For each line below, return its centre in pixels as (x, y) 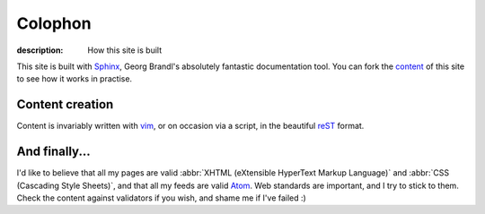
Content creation (65, 104)
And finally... (53, 152)
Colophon (54, 23)
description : (40, 50)
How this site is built (124, 50)
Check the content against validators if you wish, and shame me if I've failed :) (162, 198)
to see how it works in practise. (75, 79)
